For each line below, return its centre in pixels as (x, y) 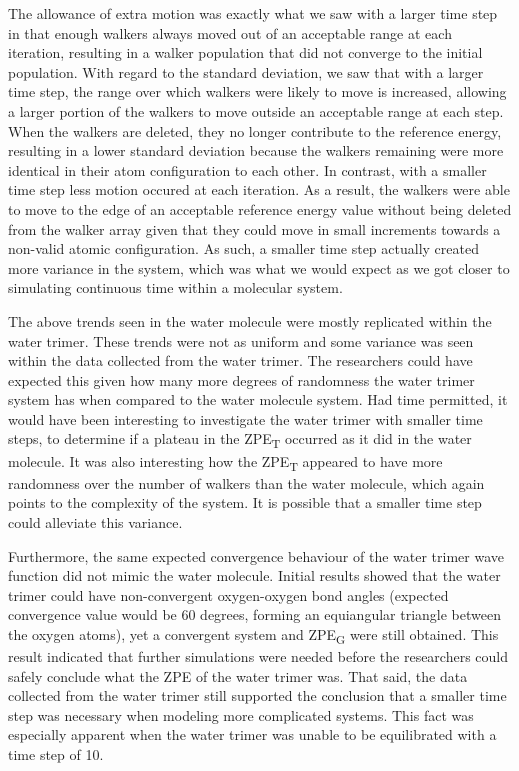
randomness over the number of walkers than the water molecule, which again (246, 482)
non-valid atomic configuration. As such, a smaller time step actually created (243, 248)
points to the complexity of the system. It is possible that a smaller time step (245, 502)
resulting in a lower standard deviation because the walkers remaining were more (256, 150)
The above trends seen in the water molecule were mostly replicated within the (250, 320)
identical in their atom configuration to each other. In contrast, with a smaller (247, 169)
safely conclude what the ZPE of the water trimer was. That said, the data (238, 675)
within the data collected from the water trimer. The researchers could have (240, 360)
